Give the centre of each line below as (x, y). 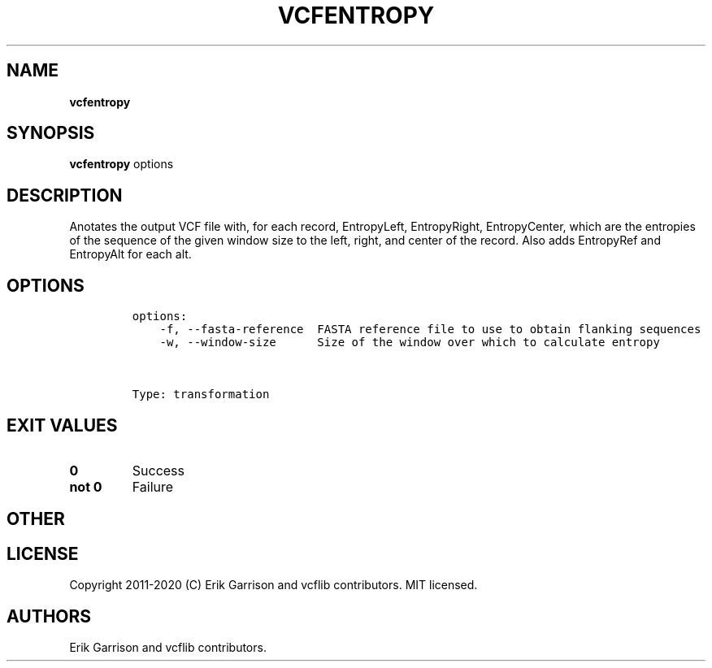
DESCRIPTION (65, 195)
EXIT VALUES (62, 425)
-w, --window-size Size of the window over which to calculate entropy (410, 343)
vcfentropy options (122, 164)
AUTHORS (49, 616)
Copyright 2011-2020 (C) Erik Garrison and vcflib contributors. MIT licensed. (274, 585)
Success (158, 470)
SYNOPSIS (51, 133)
